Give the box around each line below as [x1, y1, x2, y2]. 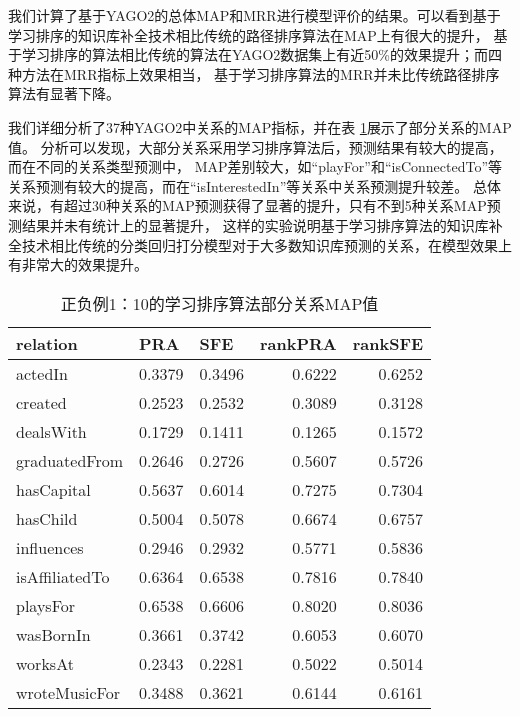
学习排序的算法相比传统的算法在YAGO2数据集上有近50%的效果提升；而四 [21, 44, 502, 65]
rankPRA [259, 331, 337, 355]
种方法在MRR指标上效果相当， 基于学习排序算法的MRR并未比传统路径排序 [8, 63, 500, 84]
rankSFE [352, 331, 424, 355]
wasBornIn [16, 622, 91, 646]
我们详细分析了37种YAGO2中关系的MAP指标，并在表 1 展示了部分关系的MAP [8, 116, 512, 137]
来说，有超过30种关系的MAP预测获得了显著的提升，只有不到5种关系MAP [8, 195, 487, 216]
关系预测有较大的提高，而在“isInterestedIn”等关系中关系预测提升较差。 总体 [8, 175, 501, 196]
